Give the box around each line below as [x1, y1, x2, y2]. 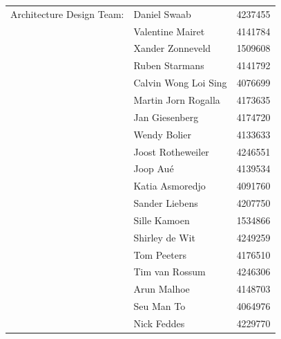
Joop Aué [133, 161, 174, 176]
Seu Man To [133, 299, 186, 313]
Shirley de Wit [133, 230, 195, 244]
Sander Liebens [133, 196, 198, 210]
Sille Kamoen [133, 212, 190, 227]
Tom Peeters [133, 247, 186, 262]
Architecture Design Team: [10, 6, 124, 21]
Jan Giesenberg [133, 109, 199, 124]
